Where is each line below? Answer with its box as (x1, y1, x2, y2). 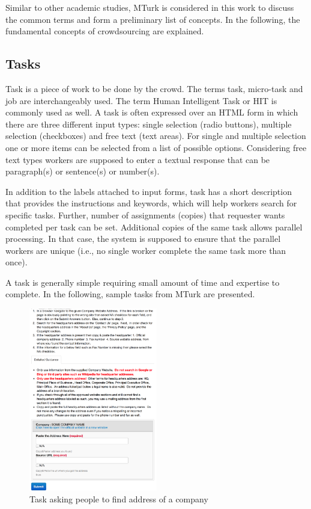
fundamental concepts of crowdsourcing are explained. (5, 25, 204, 37)
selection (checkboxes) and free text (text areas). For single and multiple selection (5, 129, 306, 142)
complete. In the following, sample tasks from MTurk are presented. (5, 288, 255, 300)
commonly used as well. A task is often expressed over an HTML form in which (5, 106, 298, 119)
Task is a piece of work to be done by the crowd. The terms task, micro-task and (5, 82, 303, 94)
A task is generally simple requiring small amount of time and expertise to (5, 276, 280, 288)
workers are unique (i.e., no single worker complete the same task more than (5, 244, 286, 256)
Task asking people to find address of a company (29, 493, 208, 505)
